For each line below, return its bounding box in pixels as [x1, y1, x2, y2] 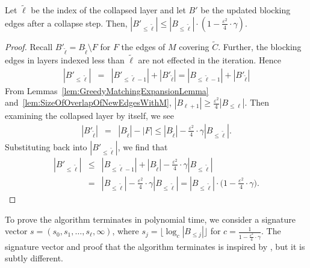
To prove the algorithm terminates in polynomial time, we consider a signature [5, 212, 296, 225]
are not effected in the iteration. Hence [138, 54, 281, 66]
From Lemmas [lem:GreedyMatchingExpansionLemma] [5, 84, 209, 97]
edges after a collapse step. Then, [5, 16, 128, 29]
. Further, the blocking [218, 40, 302, 53]
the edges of [121, 40, 166, 53]
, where [112, 225, 139, 237]
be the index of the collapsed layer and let [31, 4, 186, 16]
